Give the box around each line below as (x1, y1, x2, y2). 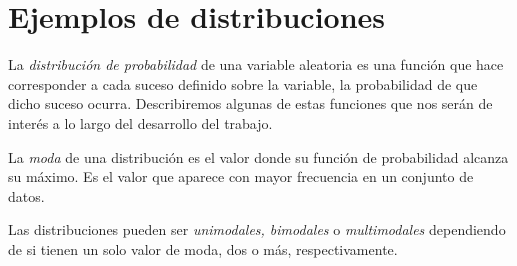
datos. (8, 185, 45, 206)
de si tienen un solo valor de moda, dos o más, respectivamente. (8, 238, 398, 259)
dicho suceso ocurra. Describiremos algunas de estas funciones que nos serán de (8, 93, 493, 114)
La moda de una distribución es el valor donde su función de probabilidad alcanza (8, 146, 509, 167)
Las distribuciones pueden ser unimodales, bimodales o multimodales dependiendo (8, 219, 506, 240)
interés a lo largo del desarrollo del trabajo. (8, 112, 273, 133)
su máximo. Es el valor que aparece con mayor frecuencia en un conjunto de (8, 166, 474, 187)
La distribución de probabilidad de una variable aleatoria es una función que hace (8, 54, 504, 75)
